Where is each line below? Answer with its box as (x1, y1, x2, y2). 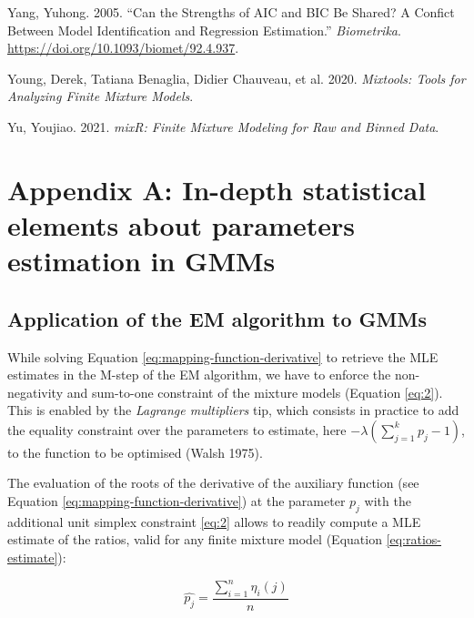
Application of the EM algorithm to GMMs (7, 304, 427, 332)
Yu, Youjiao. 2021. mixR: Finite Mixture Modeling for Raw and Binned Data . (7, 117, 439, 136)
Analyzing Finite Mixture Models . (7, 86, 194, 106)
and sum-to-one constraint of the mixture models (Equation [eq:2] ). (66, 382, 443, 401)
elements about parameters (7, 206, 355, 243)
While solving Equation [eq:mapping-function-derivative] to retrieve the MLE (7, 347, 439, 366)
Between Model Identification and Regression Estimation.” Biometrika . (7, 20, 401, 39)
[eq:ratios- (386, 530, 442, 549)
